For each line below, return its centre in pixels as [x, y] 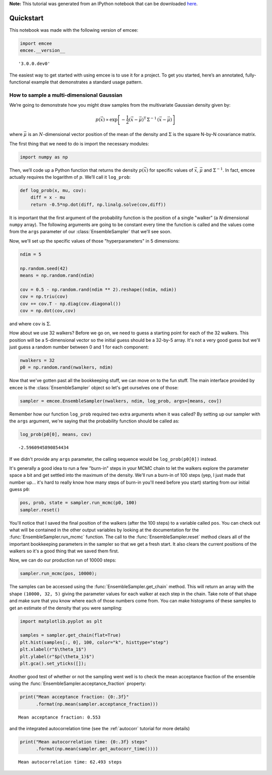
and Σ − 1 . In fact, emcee [229, 170]
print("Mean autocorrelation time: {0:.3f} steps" [84, 742]
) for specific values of [170, 170]
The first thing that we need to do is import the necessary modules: [79, 144]
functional [20, 82]
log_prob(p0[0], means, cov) [56, 435]
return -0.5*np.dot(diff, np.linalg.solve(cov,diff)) [98, 204]
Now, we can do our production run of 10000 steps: [63, 560]
